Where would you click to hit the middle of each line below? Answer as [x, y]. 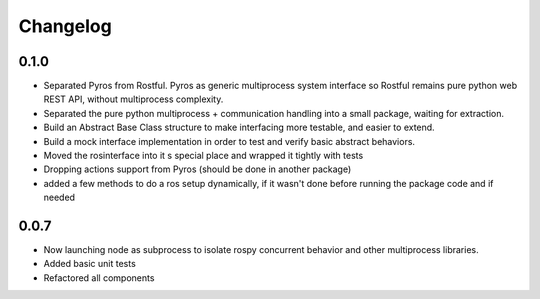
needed [59, 197]
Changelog [65, 26]
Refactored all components [99, 277]
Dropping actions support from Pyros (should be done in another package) [197, 169]
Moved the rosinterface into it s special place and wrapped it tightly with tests [203, 156]
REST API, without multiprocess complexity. [133, 99]
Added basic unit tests [90, 264]
